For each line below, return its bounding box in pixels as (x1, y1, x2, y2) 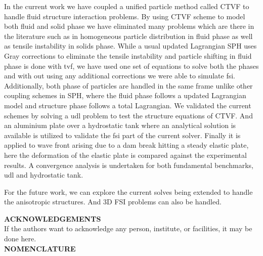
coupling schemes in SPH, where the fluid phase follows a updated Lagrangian (4, 90, 246, 101)
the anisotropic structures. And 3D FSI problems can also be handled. (4, 196, 222, 207)
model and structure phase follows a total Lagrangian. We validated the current (4, 100, 251, 110)
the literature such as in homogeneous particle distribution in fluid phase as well (4, 30, 253, 41)
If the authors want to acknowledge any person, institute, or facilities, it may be (4, 223, 252, 234)
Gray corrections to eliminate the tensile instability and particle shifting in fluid (4, 50, 252, 61)
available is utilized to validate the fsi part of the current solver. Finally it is (4, 130, 241, 140)
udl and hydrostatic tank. (4, 169, 83, 180)
